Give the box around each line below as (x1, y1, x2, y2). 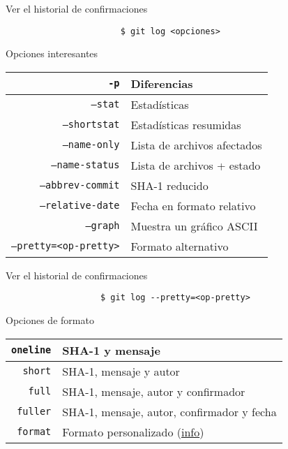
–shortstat (62, 119, 120, 131)
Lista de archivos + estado (130, 156, 261, 173)
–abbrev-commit (39, 179, 120, 191)
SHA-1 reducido (130, 177, 209, 193)
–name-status (51, 159, 120, 171)
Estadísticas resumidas (130, 116, 241, 133)
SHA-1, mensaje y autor (62, 362, 180, 379)
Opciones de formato (6, 313, 94, 327)
